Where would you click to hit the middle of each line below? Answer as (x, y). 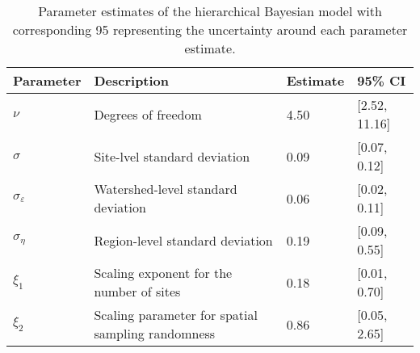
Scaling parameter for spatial (176, 315)
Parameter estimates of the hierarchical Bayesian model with (210, 11)
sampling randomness (155, 333)
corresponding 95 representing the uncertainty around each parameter (210, 29)
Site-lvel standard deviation (172, 156)
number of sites (137, 291)
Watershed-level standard (166, 189)
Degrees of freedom (148, 114)
